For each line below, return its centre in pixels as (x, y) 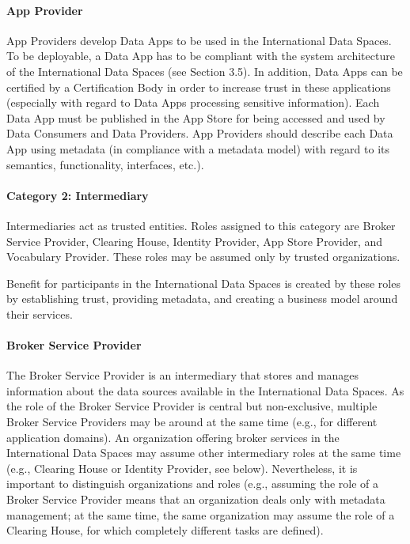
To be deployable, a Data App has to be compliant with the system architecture (201, 56)
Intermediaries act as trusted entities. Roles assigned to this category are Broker (201, 225)
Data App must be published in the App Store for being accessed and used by (196, 117)
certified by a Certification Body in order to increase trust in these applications (199, 87)
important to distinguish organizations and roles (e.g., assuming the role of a (193, 484)
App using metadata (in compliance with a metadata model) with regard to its (198, 148)
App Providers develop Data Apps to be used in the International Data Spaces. (199, 40)
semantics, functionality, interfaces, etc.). (105, 164)
